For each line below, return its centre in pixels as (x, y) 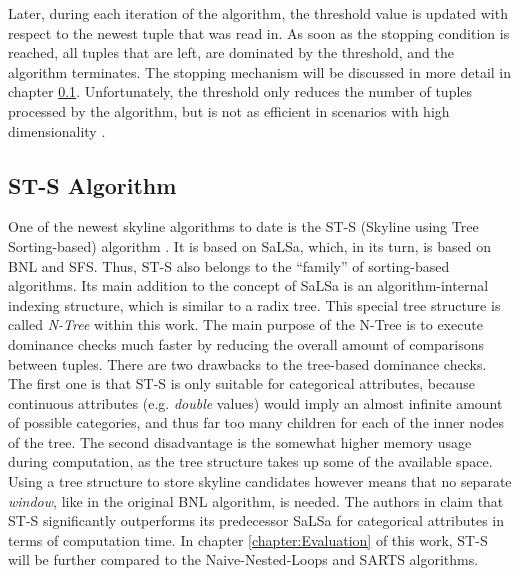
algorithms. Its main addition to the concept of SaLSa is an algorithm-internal (248, 285)
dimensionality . (57, 130)
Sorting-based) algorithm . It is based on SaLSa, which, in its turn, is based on (250, 245)
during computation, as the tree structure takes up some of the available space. (250, 461)
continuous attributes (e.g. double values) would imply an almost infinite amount (255, 402)
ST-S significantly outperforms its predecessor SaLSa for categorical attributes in (256, 520)
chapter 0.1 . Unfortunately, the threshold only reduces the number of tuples (240, 91)
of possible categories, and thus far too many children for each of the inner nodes (256, 422)
